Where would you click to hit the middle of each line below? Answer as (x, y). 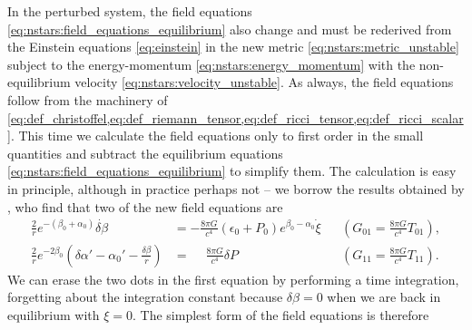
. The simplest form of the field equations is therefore (281, 314)
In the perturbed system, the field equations (130, 11)
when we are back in (384, 297)
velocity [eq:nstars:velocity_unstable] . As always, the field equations (264, 82)
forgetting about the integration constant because (145, 297)
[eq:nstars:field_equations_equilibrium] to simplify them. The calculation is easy (232, 171)
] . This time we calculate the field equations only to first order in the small (216, 136)
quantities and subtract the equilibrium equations (145, 153)
